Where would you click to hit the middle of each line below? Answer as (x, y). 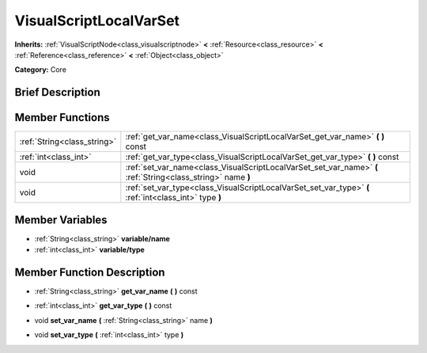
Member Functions (62, 118)
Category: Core (41, 70)
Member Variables (61, 220)
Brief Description (57, 92)
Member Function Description (90, 272)
